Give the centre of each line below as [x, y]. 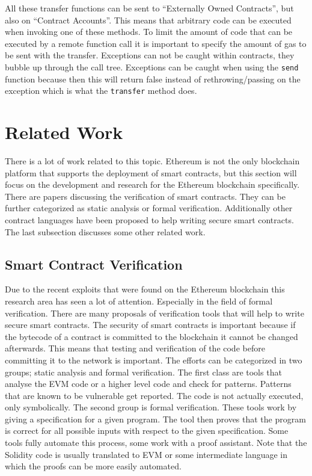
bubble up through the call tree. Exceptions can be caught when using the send [152, 66]
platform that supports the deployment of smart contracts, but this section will [151, 172]
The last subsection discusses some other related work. [105, 231]
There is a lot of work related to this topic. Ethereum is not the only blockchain [152, 161]
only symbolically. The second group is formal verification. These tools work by [151, 407]
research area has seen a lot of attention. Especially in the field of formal [139, 301]
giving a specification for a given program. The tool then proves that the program [155, 419]
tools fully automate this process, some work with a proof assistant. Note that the [156, 443]
